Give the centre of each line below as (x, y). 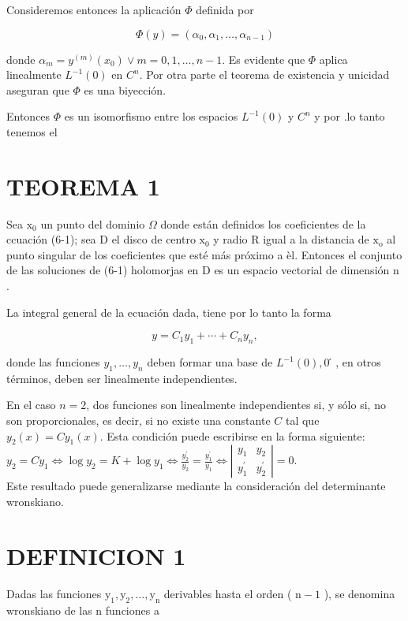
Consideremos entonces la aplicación (94, 9)
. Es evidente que (264, 59)
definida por (225, 9)
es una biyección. (125, 89)
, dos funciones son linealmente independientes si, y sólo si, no (236, 405)
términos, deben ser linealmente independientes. (122, 378)
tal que (302, 420)
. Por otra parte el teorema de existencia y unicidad (264, 74)
